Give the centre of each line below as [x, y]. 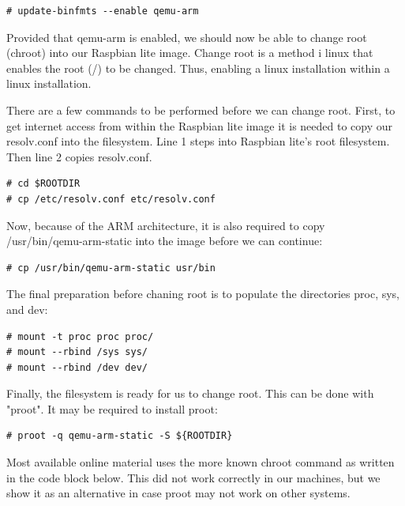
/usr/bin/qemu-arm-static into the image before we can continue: [165, 241]
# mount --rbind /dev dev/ [77, 367]
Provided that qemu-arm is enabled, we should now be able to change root [187, 37]
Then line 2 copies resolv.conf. [79, 156]
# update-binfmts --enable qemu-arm [103, 11]
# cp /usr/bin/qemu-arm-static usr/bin [111, 268]
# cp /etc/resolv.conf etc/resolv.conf [111, 199]
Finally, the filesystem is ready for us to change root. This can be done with [190, 393]
